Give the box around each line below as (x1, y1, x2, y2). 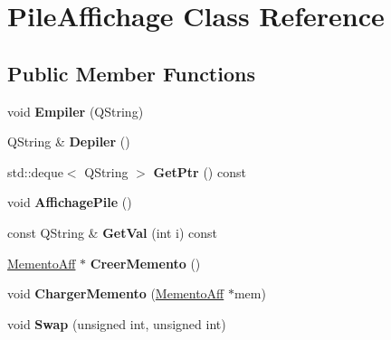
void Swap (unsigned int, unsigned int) (7, 314, 226, 333)
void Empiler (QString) (7, 101, 144, 120)
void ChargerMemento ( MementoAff (7, 284, 224, 303)
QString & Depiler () (7, 132, 130, 151)
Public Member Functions (7, 59, 255, 87)
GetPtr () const (153, 162, 246, 181)
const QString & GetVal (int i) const (7, 222, 218, 241)
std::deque (7, 162, 63, 181)
